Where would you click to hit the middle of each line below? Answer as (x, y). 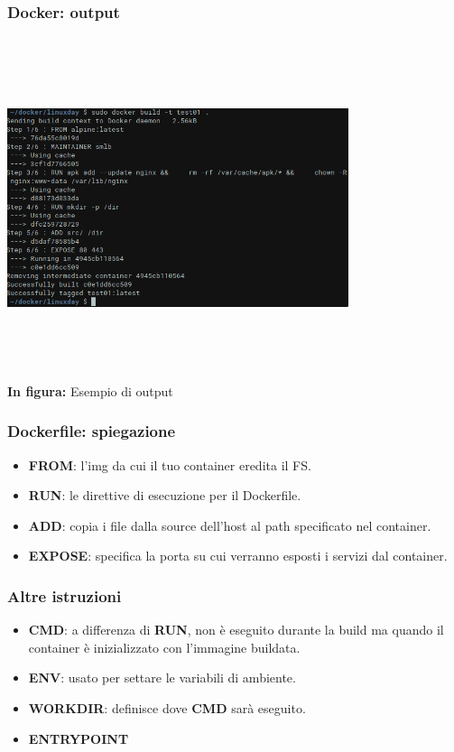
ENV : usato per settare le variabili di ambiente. (162, 678)
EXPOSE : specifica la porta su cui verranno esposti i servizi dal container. (238, 556)
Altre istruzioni (65, 595)
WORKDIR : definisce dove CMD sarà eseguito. (167, 707)
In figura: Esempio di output (90, 390)
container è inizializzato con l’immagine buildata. (164, 647)
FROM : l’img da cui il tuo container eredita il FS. (170, 464)
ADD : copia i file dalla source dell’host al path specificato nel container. (230, 525)
